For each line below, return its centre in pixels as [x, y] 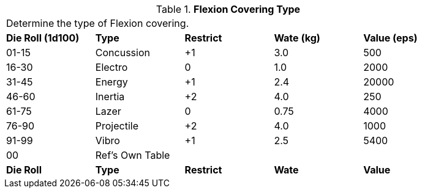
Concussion [122, 53]
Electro [111, 67]
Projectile [117, 126]
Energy [111, 82]
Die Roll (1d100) [43, 38]
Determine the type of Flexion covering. [98, 23]
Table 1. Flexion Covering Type [228, 9]
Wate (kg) [297, 38]
